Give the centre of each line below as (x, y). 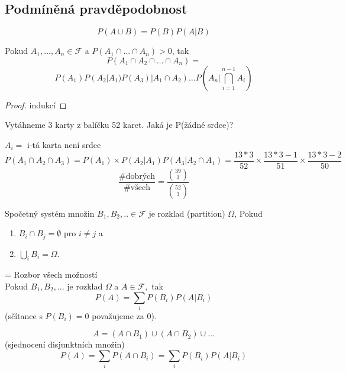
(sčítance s (24, 315)
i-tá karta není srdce (64, 144)
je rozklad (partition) (187, 213)
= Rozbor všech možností (51, 274)
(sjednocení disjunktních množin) (65, 344)
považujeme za (118, 315)
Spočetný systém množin (50, 213)
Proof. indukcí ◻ (36, 104)
